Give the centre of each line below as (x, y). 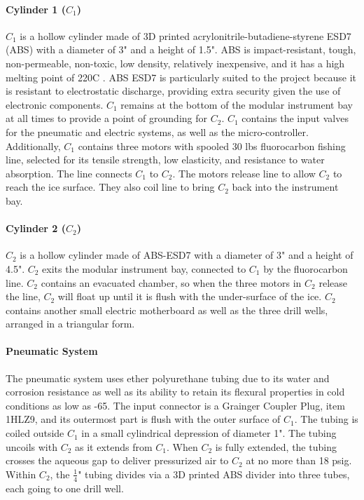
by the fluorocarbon (306, 268)
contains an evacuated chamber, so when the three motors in (171, 282)
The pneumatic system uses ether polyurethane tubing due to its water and (168, 378)
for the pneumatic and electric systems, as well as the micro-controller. (157, 131)
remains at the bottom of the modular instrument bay (237, 104)
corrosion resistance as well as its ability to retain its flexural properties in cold (175, 392)
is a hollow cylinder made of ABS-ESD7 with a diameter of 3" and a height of (187, 255)
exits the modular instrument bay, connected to (144, 268)
